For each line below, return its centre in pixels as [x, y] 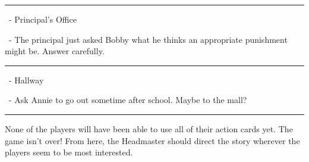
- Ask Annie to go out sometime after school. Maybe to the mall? [128, 100]
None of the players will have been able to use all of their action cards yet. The [149, 128]
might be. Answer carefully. [55, 51]
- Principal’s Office [42, 19]
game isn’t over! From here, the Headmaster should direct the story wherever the [152, 140]
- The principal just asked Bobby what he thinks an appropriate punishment [148, 39]
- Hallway [26, 80]
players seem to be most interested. [69, 152]
